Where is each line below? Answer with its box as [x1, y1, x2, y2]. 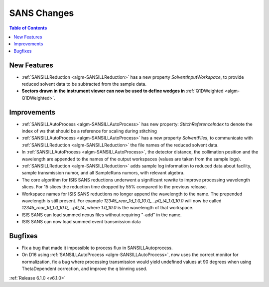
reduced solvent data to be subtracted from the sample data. [21, 81, 147, 87]
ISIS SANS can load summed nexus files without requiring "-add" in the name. [21, 212, 182, 218]
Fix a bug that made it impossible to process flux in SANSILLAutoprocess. [21, 245, 173, 251]
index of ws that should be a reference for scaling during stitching [21, 128, 157, 134]
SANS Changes [9, 7, 74, 18]
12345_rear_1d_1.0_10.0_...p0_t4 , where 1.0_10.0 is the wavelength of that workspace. [21, 205, 194, 211]
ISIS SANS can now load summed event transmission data [21, 219, 141, 225]
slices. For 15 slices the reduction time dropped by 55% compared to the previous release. [21, 184, 207, 190]
